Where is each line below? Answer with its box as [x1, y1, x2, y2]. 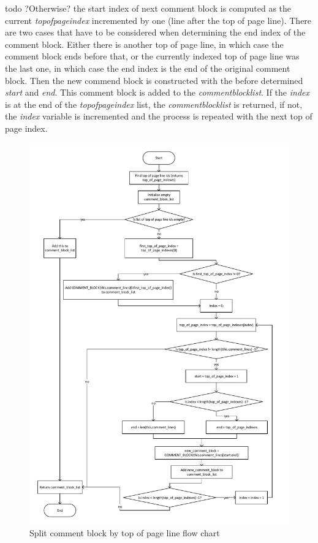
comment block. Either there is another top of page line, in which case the [5, 37, 284, 50]
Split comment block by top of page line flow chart [29, 526, 220, 539]
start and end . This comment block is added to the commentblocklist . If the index [5, 86, 309, 99]
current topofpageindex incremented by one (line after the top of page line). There [5, 13, 312, 26]
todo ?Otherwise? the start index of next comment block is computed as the [5, 2, 292, 14]
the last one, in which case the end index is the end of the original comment [5, 61, 290, 74]
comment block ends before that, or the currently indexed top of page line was [5, 50, 300, 63]
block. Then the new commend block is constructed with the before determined [5, 74, 303, 86]
